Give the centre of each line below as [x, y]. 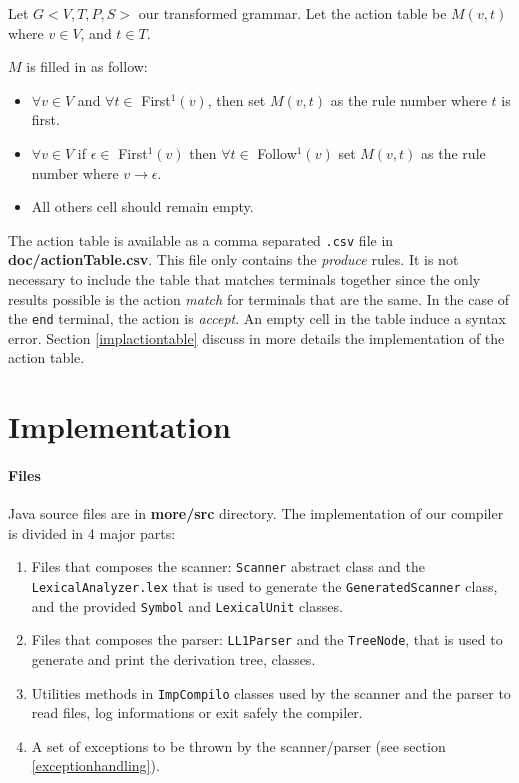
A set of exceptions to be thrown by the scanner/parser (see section [238, 745]
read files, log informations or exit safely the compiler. [197, 712]
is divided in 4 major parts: [92, 532]
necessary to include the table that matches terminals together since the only [244, 279]
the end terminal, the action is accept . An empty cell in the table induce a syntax [257, 318]
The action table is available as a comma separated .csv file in [201, 239]
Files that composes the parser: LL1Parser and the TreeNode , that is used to [267, 639]
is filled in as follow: [87, 66]
